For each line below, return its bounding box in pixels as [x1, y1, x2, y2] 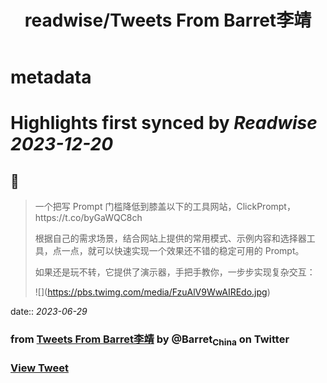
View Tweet [10, 361, 70, 375]
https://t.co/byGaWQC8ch [34, 212, 143, 224]
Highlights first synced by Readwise [10, 112, 318, 135]
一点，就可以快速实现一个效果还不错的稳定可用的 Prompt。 [61, 245, 305, 257]
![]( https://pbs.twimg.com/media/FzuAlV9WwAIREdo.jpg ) [34, 286, 271, 298]
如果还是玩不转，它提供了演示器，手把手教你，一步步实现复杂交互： [34, 266, 316, 278]
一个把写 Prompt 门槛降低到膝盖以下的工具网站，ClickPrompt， [34, 201, 296, 213]
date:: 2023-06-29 [10, 306, 88, 318]
